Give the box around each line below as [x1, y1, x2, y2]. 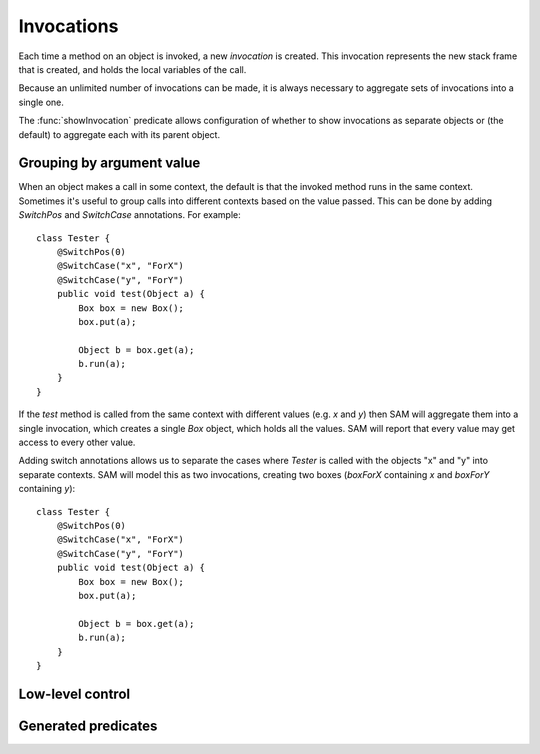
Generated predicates [18, 717, 158, 734]
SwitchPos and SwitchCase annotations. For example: [18, 209, 241, 221]
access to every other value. [18, 436, 136, 449]
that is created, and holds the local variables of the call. [18, 63, 247, 75]
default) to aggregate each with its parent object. [18, 128, 220, 140]
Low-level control [18, 685, 130, 702]
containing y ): [18, 483, 76, 495]
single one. [18, 96, 64, 108]
